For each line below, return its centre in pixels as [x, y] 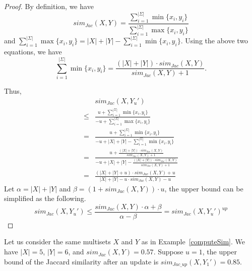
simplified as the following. [45, 198]
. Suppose [168, 252]
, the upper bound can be [204, 188]
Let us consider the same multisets [57, 242]
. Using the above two [214, 41]
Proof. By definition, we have [49, 6]
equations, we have [33, 52]
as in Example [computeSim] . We [193, 242]
